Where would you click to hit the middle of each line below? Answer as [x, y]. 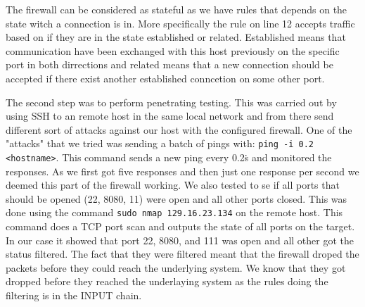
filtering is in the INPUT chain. [74, 295]
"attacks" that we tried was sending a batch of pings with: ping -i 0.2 [160, 143]
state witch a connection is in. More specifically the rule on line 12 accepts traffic [180, 23]
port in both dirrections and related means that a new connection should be [169, 64]
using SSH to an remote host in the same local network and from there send [170, 116]
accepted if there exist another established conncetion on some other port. [165, 78]
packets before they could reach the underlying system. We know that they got [176, 267]
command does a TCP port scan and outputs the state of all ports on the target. [180, 226]
